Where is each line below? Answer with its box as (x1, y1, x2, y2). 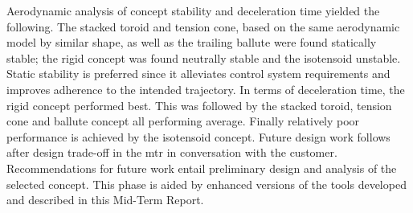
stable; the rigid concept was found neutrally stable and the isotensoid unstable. (6, 49, 401, 66)
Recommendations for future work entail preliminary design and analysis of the (6, 159, 397, 176)
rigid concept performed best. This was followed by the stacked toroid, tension (6, 96, 392, 113)
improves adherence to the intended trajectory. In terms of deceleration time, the (6, 80, 405, 97)
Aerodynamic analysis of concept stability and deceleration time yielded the (6, 2, 380, 18)
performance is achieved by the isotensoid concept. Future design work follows (6, 128, 391, 145)
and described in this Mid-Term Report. (6, 191, 204, 208)
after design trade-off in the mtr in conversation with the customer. (6, 144, 337, 161)
